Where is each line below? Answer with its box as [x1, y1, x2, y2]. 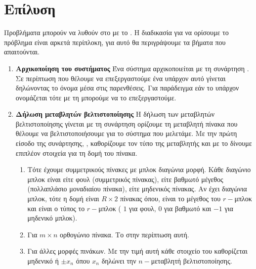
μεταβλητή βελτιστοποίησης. [151, 256, 232, 266]
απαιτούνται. [4, 46, 40, 57]
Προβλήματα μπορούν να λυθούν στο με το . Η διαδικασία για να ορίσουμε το [4, 27, 229, 38]
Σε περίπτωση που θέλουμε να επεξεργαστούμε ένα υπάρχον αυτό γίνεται [15, 73, 226, 83]
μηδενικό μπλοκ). [27, 213, 78, 223]
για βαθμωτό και [164, 203, 212, 213]
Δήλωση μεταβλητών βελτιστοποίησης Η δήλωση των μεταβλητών [15, 109, 215, 119]
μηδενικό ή [27, 256, 59, 266]
